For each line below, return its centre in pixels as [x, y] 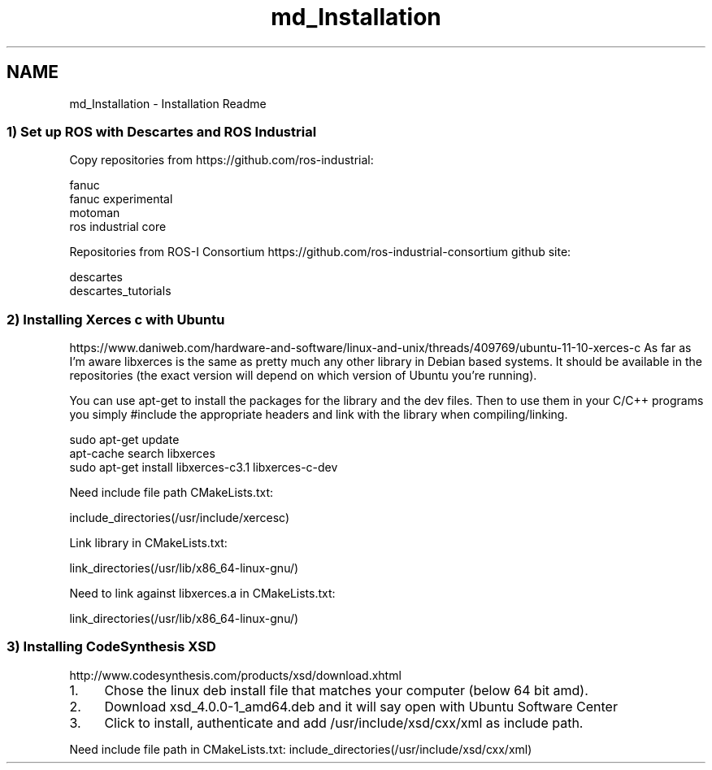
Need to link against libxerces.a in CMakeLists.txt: [202, 594]
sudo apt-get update [124, 440]
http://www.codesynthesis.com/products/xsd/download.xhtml [235, 675]
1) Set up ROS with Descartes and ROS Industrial [162, 131]
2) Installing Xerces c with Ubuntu [116, 319]
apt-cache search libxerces [142, 454]
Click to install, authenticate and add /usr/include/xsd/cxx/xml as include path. [344, 722]
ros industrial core [118, 227]
